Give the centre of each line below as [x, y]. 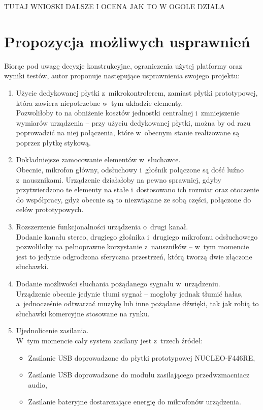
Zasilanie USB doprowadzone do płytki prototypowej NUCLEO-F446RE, [142, 357]
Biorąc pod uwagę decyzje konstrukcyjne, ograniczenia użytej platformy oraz [123, 65]
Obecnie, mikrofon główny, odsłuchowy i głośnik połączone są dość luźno [130, 170]
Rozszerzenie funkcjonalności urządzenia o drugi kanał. [102, 227]
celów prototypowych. [50, 209]
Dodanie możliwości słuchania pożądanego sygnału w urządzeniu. [118, 283]
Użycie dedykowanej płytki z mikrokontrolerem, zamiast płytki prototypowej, [137, 92]
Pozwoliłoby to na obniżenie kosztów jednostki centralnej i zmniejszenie [128, 113]
